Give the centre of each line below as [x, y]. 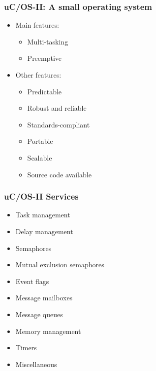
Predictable [45, 91]
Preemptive [45, 58]
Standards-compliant [59, 124]
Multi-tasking [48, 41]
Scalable [40, 157]
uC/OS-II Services [41, 196]
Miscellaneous [36, 364]
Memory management [48, 331]
